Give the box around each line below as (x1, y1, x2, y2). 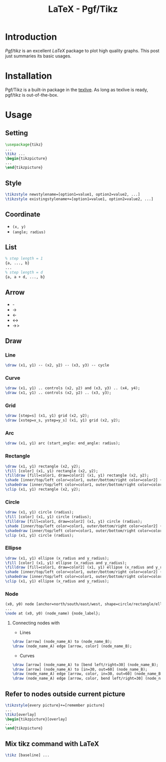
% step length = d (5, 270, 43, 275)
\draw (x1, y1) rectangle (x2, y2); (5, 464, 81, 469)
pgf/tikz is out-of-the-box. (5, 92, 58, 98)
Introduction (5, 31, 57, 43)
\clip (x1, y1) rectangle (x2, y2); (5, 487, 81, 492)
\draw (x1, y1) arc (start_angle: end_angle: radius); (5, 441, 121, 446)
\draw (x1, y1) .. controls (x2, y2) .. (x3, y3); (5, 390, 112, 396)
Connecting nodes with (12, 620, 60, 626)
